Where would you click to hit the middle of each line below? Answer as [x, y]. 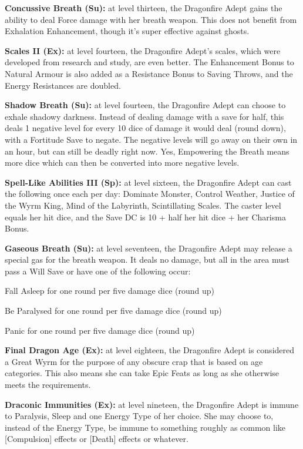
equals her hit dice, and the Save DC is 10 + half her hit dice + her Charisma [145, 217]
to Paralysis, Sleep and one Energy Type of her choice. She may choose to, [139, 416]
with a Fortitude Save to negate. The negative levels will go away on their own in [151, 139]
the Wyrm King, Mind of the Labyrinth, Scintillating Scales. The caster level [143, 205]
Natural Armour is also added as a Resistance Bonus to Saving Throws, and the [149, 73]
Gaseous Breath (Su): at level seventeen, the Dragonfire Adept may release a [149, 248]
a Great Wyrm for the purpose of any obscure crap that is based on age [134, 361]
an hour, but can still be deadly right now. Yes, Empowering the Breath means [147, 151]
